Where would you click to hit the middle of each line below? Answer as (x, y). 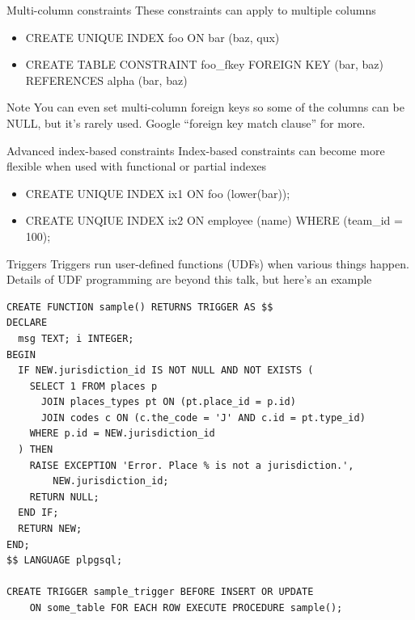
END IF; (38, 513)
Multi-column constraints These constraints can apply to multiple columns (191, 10)
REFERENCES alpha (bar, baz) (106, 80)
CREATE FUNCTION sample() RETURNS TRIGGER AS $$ (140, 307)
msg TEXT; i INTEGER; (76, 338)
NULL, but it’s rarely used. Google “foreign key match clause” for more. (186, 122)
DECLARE (27, 323)
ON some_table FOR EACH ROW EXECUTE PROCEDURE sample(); (186, 608)
